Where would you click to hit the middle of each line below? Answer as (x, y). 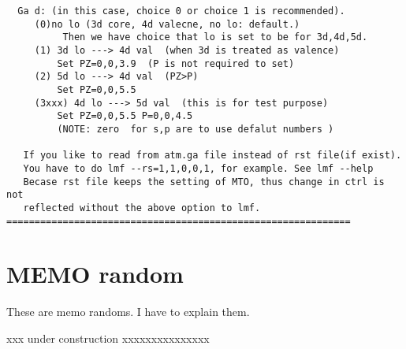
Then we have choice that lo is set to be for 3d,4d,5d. (215, 37)
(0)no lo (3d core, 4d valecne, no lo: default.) (167, 24)
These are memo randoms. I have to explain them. (128, 312)
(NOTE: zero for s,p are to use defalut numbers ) (196, 129)
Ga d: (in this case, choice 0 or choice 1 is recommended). (181, 11)
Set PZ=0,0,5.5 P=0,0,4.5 (125, 116)
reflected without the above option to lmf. (142, 208)
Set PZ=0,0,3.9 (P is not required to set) (176, 63)
